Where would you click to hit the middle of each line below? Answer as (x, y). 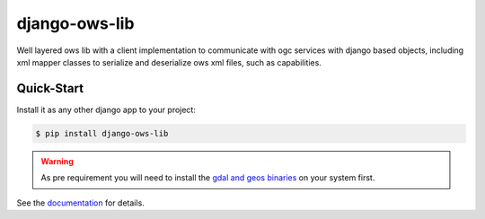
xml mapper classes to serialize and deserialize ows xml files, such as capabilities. (169, 62)
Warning (57, 161)
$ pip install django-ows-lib (102, 133)
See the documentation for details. (81, 203)
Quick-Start (50, 88)
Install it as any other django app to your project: (106, 109)
